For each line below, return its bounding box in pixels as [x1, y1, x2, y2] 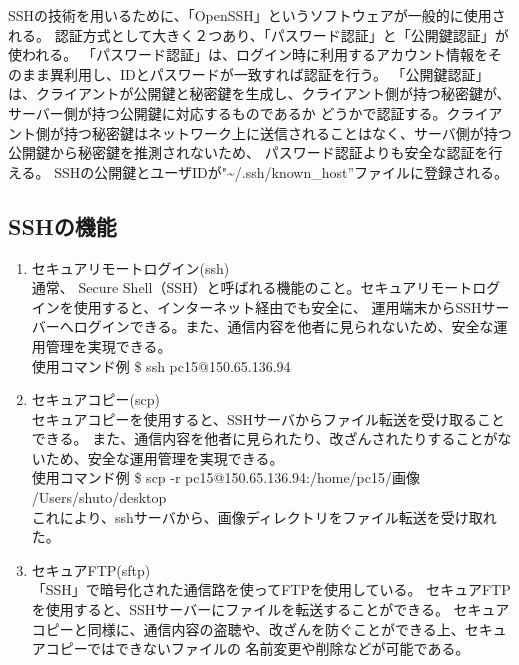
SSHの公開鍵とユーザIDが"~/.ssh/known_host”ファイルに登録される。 [54, 161, 509, 182]
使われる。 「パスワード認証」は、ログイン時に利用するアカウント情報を [8, 44, 488, 65]
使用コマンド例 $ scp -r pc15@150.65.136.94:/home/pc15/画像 [31, 467, 421, 488]
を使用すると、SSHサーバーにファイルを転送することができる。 [31, 599, 449, 620]
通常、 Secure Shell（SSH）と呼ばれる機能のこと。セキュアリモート [31, 277, 473, 298]
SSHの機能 [8, 210, 117, 241]
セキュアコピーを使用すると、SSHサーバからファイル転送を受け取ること [31, 408, 505, 429]
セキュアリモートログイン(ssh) [31, 257, 230, 278]
